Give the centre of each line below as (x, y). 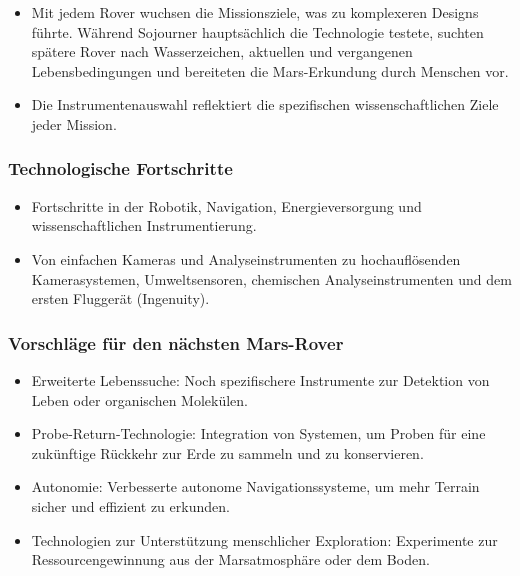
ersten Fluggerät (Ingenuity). (120, 298)
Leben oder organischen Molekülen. (139, 399)
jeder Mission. (74, 123)
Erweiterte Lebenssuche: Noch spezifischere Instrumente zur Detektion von (260, 379)
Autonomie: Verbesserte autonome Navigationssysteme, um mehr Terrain (255, 486)
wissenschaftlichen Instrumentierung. (144, 225)
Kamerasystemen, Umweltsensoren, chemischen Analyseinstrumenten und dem (271, 278)
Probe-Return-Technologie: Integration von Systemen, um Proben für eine (258, 433)
